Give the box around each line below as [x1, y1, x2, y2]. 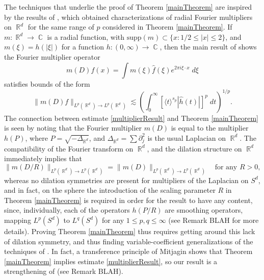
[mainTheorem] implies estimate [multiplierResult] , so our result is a [4, 256, 218, 266]
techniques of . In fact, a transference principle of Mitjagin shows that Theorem [4, 246, 253, 257]
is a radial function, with [47, 31, 125, 42]
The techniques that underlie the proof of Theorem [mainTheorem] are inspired [4, 2, 252, 12]
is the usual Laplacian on [147, 132, 226, 143]
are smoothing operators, [165, 205, 243, 215]
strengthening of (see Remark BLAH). [4, 266, 123, 276]
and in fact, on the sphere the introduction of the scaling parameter [4, 185, 216, 195]
